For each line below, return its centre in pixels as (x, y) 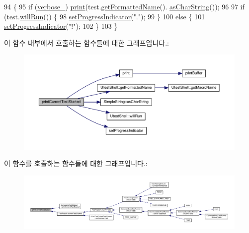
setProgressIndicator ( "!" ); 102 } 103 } (61, 26)
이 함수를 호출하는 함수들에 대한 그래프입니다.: (76, 163)
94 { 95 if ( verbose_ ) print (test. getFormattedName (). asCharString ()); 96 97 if (124, 6)
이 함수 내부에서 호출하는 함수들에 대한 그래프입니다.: (86, 42)
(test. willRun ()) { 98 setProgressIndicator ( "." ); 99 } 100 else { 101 (105, 16)
